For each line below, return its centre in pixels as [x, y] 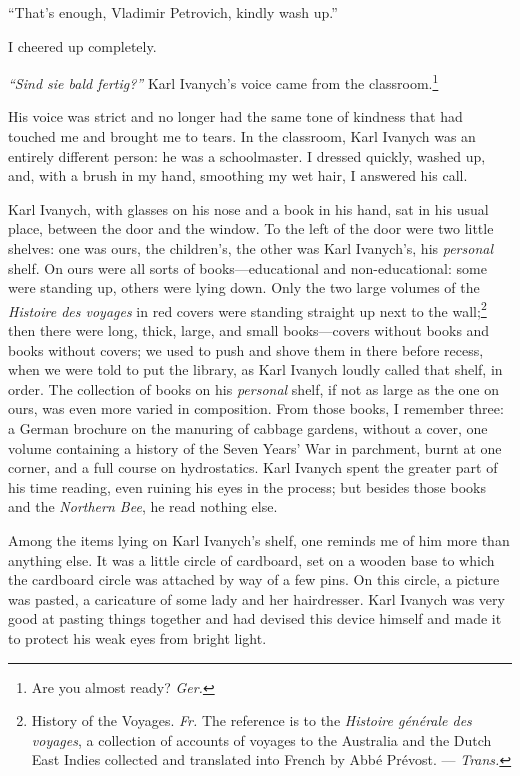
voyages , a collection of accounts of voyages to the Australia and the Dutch [261, 739]
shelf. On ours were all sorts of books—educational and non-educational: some [247, 267]
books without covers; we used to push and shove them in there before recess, [246, 349]
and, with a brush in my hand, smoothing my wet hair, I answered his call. [238, 175]
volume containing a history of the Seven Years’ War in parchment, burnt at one [255, 447]
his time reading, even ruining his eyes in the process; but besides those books [247, 486]
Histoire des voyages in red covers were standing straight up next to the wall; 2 [247, 309]
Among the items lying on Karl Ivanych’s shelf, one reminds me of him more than [259, 539]
